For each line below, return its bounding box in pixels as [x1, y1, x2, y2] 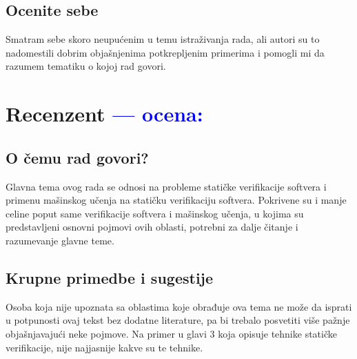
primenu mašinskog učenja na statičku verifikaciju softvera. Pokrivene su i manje [6, 193, 347, 207]
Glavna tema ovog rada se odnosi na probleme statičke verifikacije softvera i [6, 179, 327, 193]
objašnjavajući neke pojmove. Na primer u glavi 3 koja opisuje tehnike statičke [6, 326, 337, 340]
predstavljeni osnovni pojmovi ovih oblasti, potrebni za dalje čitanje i [6, 220, 298, 234]
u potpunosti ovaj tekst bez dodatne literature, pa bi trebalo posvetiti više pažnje [6, 313, 350, 327]
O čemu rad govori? [6, 146, 149, 168]
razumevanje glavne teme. [6, 233, 114, 247]
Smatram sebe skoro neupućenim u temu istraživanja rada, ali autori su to [6, 32, 320, 46]
